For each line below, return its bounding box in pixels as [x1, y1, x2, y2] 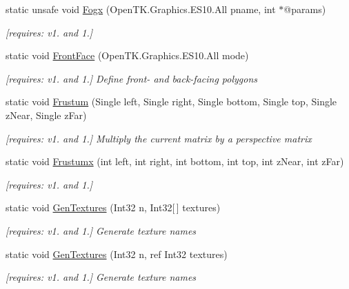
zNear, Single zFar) [6, 107, 87, 122]
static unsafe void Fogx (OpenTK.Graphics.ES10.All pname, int [6, 2, 276, 16]
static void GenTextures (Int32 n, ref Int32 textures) [6, 246, 228, 261]
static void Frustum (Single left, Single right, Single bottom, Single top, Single [6, 94, 337, 109]
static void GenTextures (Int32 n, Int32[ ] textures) [6, 200, 221, 215]
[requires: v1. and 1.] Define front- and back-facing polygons [6, 71, 258, 85]
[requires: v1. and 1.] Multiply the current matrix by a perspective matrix [6, 131, 312, 145]
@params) [283, 2, 326, 16]
